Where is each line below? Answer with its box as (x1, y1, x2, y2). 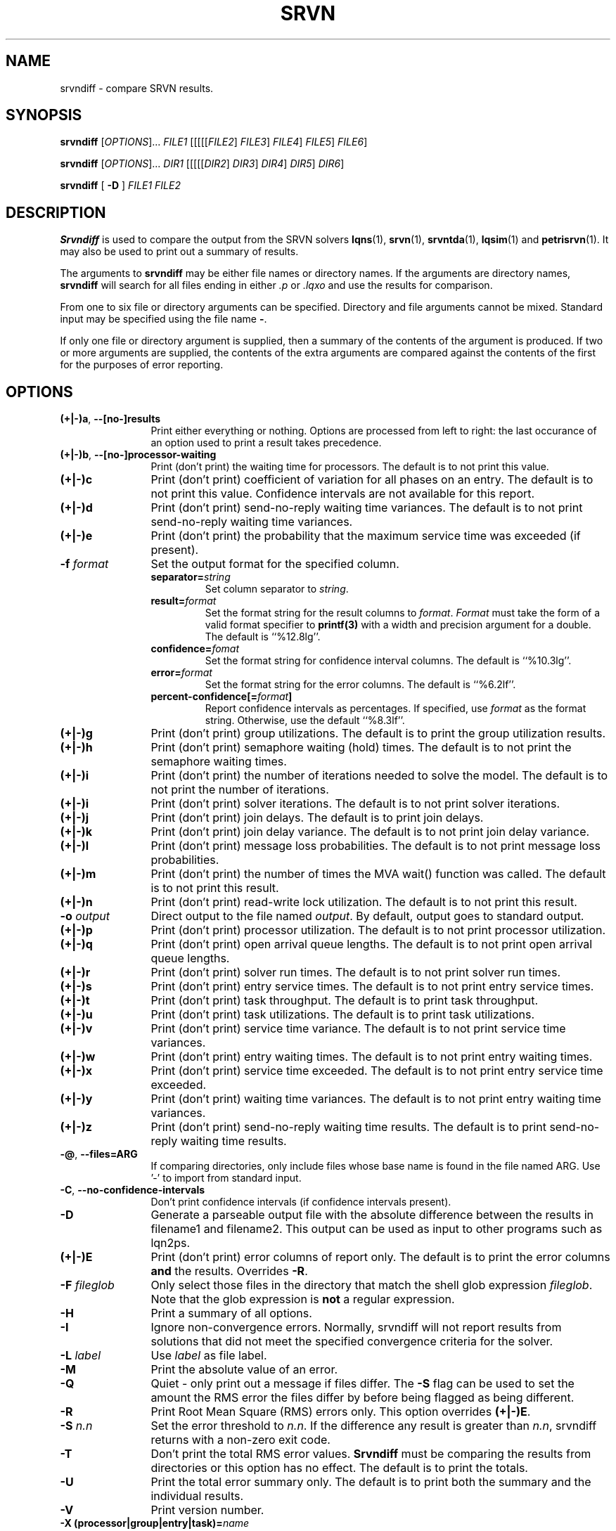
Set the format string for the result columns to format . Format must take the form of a (205, 607, 601, 619)
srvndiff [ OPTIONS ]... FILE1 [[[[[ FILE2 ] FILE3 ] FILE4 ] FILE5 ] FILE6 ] (60, 136, 368, 148)
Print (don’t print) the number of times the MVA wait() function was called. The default (150, 867, 606, 881)
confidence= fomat (150, 642, 240, 655)
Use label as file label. (150, 1348, 267, 1363)
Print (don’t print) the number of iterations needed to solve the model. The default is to (150, 768, 608, 783)
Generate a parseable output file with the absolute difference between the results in (150, 1208, 593, 1222)
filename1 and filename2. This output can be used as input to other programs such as (150, 1222, 603, 1236)
